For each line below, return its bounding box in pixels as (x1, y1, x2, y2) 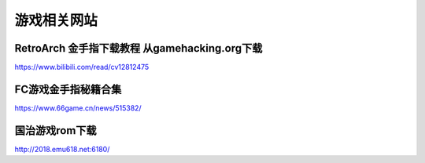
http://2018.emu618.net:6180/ (14, 144, 110, 154)
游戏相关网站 (14, 12, 98, 29)
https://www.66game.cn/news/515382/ (14, 103, 142, 113)
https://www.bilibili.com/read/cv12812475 (14, 63, 150, 72)
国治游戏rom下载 (14, 124, 98, 137)
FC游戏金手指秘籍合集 (14, 82, 122, 96)
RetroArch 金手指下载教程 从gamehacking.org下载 (14, 42, 263, 55)
